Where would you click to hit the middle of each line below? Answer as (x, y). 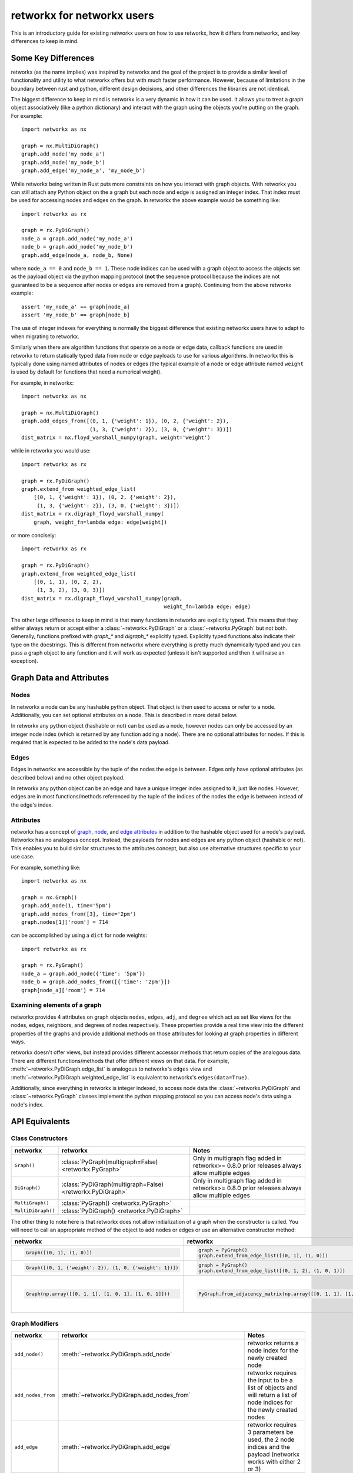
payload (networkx (274, 1454)
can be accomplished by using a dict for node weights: (79, 935)
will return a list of (272, 1395)
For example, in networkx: (42, 382)
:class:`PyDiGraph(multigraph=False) (113, 1184)
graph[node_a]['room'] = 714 (63, 990)
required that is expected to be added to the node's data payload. (90, 742)
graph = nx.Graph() (49, 897)
